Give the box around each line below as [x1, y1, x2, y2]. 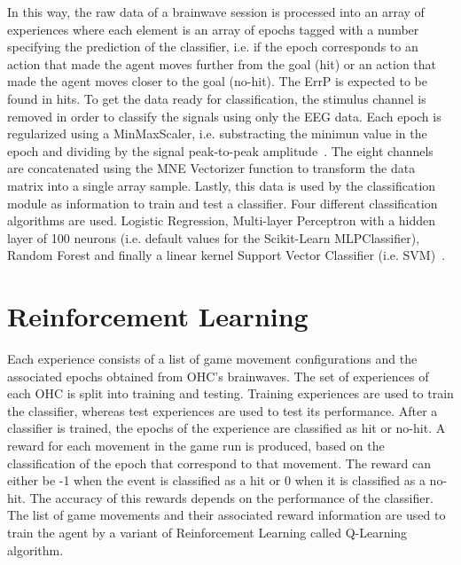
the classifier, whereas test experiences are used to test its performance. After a [7, 401, 438, 420]
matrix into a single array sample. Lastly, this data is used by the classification [7, 176, 436, 194]
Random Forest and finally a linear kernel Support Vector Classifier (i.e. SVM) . [7, 246, 446, 264]
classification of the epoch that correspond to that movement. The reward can [7, 453, 431, 472]
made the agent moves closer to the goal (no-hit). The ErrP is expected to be [7, 72, 427, 90]
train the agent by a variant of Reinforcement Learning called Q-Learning [7, 522, 408, 541]
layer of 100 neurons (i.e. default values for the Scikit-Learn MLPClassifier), [7, 228, 420, 247]
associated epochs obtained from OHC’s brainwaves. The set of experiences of [7, 366, 429, 385]
